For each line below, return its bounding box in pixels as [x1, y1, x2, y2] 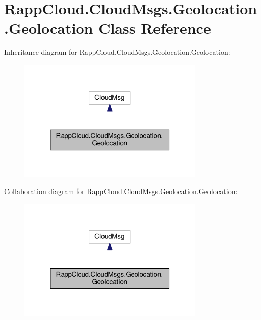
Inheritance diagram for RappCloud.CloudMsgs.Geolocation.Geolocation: [4, 47, 230, 57]
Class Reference [98, 18, 211, 38]
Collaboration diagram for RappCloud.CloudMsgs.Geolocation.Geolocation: [4, 186, 238, 197]
